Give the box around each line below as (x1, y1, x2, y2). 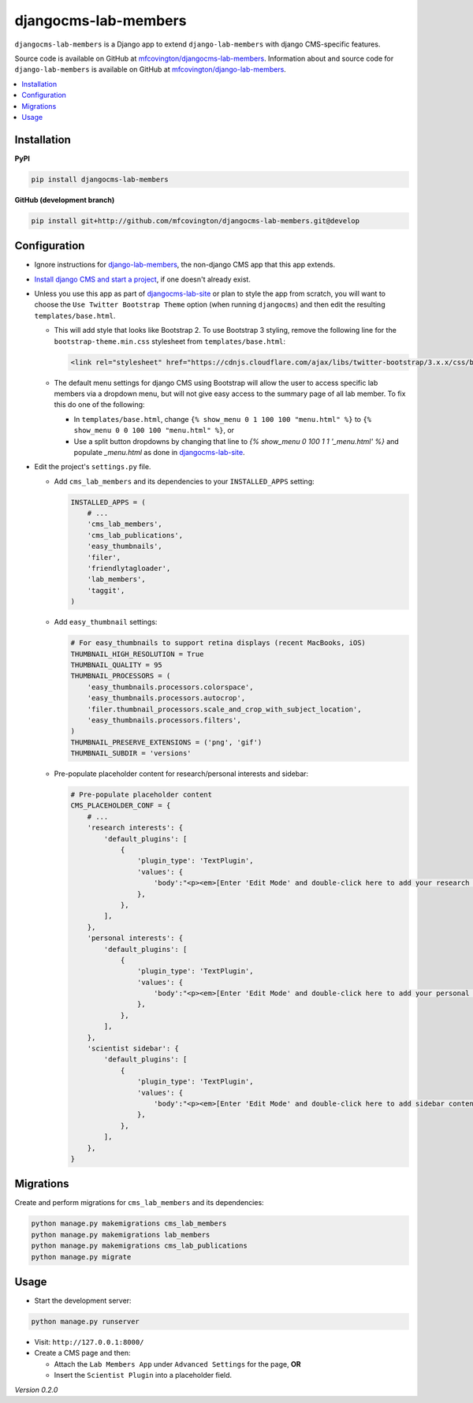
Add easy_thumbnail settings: (54, 618, 158, 627)
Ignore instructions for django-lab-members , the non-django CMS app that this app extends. (34, 260, 335, 270)
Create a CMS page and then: (34, 1349, 131, 1358)
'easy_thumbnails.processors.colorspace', (87, 682, 254, 692)
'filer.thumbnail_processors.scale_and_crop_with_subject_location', (87, 704, 362, 714)
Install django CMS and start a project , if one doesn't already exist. (34, 274, 251, 284)
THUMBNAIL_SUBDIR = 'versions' (70, 749, 192, 758)
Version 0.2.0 (14, 1385, 58, 1394)
